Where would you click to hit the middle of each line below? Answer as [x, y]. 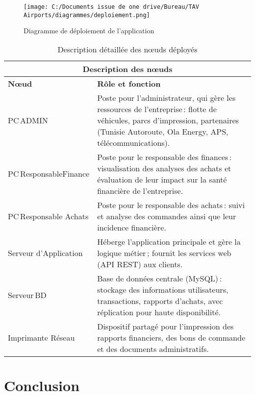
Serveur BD [27, 295]
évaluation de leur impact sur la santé [162, 179]
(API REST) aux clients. [140, 264]
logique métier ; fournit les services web [164, 253]
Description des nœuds [127, 69]
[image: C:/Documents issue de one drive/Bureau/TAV [111, 7]
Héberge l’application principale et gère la [169, 241]
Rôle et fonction [129, 83]
